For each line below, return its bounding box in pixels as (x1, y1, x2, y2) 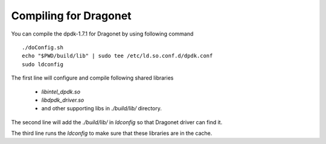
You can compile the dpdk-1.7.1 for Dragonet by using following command (11, 30, 194, 37)
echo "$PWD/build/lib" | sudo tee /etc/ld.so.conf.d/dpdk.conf (22, 52, 213, 60)
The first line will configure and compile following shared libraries (11, 74, 174, 81)
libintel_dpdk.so (41, 88, 81, 95)
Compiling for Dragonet (11, 9, 132, 22)
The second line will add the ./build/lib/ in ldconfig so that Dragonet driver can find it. (11, 118, 223, 126)
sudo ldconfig (22, 61, 63, 67)
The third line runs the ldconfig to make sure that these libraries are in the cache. (11, 130, 213, 137)
